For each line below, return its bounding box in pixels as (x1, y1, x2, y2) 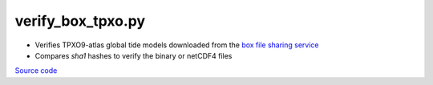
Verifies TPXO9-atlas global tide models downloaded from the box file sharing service (34, 40, 320, 50)
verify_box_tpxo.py (14, 12, 146, 30)
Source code (14, 66, 58, 75)
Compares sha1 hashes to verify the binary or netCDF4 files (34, 51, 233, 60)
